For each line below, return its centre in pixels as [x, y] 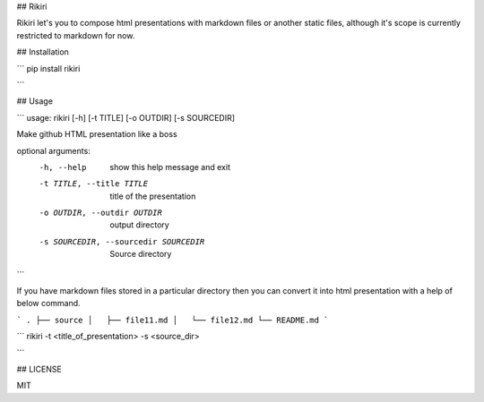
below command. [48, 304]
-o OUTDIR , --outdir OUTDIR [101, 213]
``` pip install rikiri [48, 68]
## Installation [43, 52]
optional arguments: [54, 150]
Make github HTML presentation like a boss [97, 134]
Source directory [141, 254]
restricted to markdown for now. [76, 35]
